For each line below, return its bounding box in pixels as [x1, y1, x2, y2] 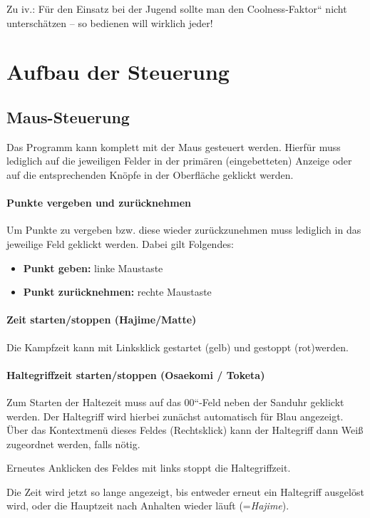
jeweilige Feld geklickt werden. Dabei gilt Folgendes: [6, 236, 234, 251]
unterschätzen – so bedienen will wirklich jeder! [6, 15, 213, 30]
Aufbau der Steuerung [6, 57, 230, 86]
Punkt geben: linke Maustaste [23, 260, 163, 275]
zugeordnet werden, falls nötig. [6, 436, 140, 451]
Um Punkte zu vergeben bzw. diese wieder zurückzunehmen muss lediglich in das [6, 222, 361, 237]
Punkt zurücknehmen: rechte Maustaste [23, 284, 212, 299]
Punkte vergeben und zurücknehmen [6, 195, 192, 210]
